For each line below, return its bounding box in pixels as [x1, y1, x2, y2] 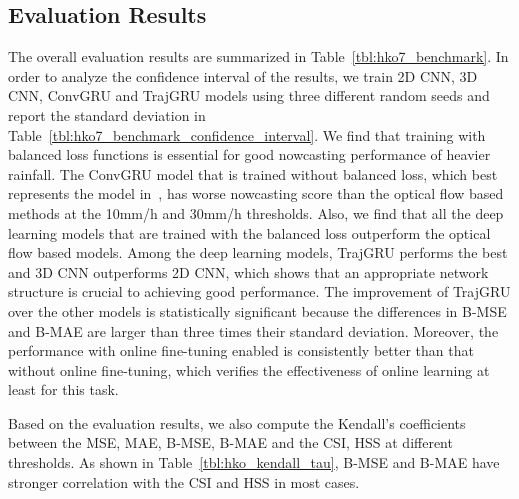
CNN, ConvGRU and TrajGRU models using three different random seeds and [8, 85, 490, 106]
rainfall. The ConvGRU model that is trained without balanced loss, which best [8, 163, 498, 184]
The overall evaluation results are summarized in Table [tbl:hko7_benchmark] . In [8, 46, 509, 67]
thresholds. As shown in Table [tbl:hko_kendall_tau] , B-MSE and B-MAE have [8, 452, 500, 473]
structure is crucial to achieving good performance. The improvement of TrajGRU [8, 281, 511, 302]
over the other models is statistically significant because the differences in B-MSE [8, 300, 507, 321]
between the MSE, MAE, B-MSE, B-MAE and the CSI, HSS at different [8, 432, 453, 453]
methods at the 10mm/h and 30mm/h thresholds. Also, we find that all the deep [8, 202, 504, 223]
